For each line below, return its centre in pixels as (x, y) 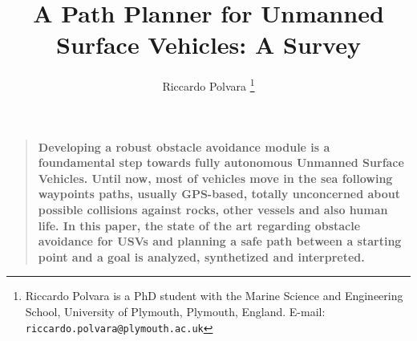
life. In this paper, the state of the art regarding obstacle (199, 225)
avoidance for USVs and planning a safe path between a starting (220, 241)
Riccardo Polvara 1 (208, 85)
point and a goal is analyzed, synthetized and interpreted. (201, 256)
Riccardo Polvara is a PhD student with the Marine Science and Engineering (214, 296)
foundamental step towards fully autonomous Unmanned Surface (221, 162)
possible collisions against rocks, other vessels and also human (213, 209)
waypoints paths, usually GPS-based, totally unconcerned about (219, 194)
